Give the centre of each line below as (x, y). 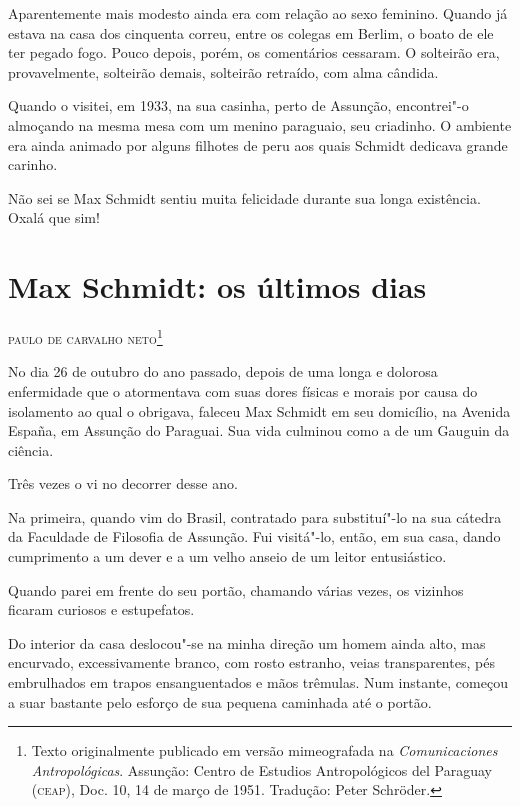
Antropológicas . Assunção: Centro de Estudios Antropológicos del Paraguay (261, 769)
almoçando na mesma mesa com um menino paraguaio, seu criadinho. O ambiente (260, 124)
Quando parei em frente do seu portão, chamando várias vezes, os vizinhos (236, 589)
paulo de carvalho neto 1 (85, 336)
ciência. (31, 449)
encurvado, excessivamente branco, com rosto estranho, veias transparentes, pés (251, 662)
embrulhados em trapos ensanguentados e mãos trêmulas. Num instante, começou (258, 682)
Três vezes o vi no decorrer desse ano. (123, 483)
